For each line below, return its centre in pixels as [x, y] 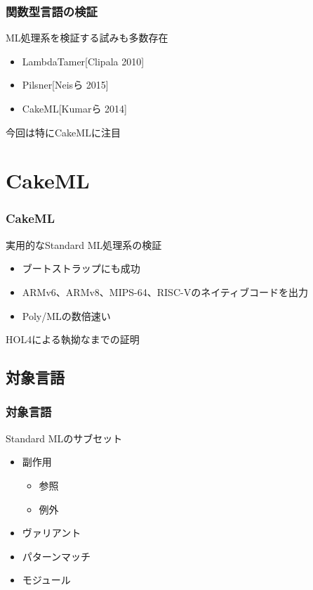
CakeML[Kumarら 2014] [74, 108]
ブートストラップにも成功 [81, 268]
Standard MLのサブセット [64, 438]
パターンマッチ [56, 556]
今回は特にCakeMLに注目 [63, 132]
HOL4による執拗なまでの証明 [73, 339]
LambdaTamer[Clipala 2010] [83, 61]
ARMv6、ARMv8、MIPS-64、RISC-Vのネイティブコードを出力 [165, 291]
